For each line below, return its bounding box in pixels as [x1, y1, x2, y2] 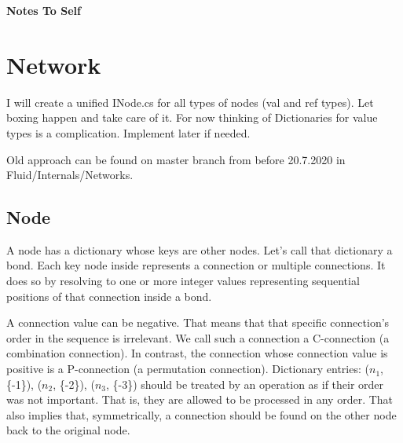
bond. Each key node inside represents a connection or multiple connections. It [6, 257, 386, 273]
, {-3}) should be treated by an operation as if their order [105, 375, 384, 392]
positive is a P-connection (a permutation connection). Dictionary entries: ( [6, 361, 369, 377]
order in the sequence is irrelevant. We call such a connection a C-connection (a [6, 329, 390, 346]
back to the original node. [6, 422, 130, 438]
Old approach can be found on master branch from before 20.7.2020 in [6, 151, 346, 167]
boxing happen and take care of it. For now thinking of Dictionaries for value [6, 109, 378, 126]
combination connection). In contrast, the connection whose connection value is [6, 345, 388, 361]
